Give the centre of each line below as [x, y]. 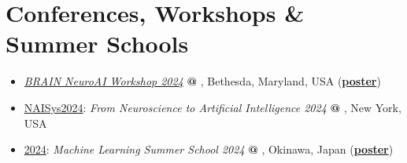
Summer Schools [97, 43]
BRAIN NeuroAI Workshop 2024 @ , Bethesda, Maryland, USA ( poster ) [202, 81]
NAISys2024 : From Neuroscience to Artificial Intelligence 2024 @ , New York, [213, 107]
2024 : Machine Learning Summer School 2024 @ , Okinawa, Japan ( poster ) [209, 149]
